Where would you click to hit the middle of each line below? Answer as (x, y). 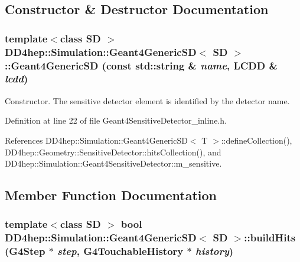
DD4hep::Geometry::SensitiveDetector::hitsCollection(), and (113, 152)
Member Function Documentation (111, 195)
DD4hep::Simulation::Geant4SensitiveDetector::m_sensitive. (113, 163)
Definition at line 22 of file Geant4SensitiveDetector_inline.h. (116, 120)
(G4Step (25, 251)
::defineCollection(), (257, 140)
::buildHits (270, 238)
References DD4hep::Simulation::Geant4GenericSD (96, 140)
